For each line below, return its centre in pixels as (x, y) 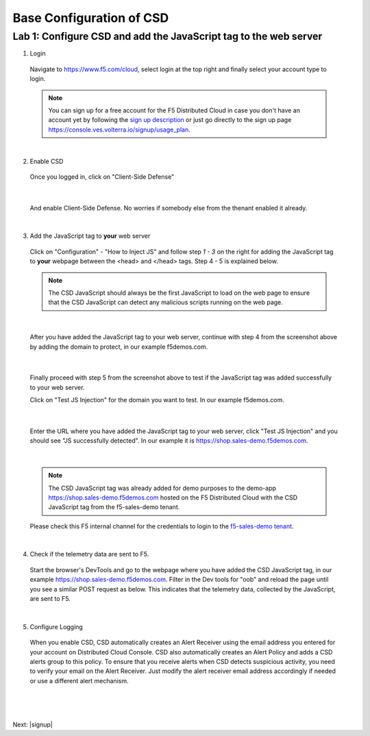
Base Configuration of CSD (91, 18)
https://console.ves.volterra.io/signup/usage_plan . (120, 130)
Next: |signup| (33, 724)
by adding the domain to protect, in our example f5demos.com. (119, 347)
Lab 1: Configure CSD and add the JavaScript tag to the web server (168, 36)
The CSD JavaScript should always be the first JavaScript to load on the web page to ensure (179, 293)
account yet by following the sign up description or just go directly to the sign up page (170, 120)
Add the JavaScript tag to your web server (90, 236)
